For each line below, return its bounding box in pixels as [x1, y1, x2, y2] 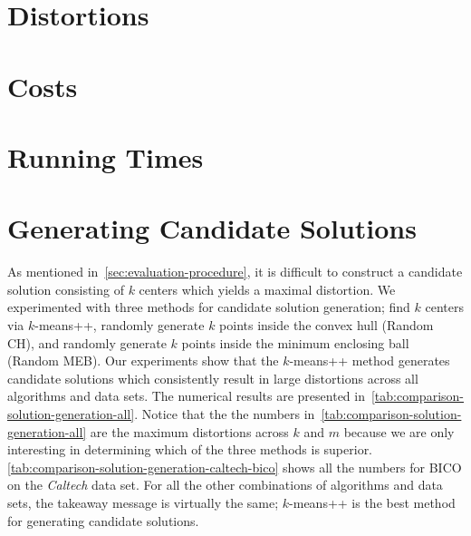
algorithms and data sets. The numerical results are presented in [7, 386, 365, 405]
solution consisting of [7, 279, 124, 298]
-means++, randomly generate [34, 316, 205, 335]
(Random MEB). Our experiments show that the [7, 351, 279, 370]
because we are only [343, 422, 455, 441]
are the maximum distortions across [90, 422, 289, 441]
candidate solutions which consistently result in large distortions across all [7, 368, 418, 387]
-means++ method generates [289, 351, 450, 370]
